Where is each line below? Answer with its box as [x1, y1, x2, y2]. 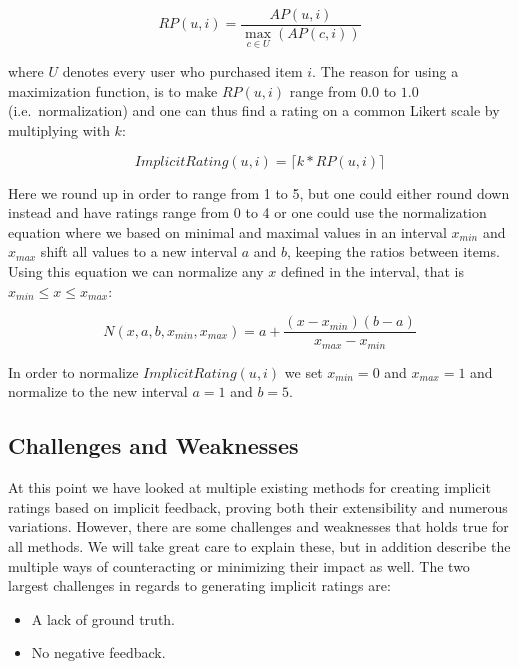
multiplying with [8, 120, 110, 141]
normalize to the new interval [8, 381, 188, 402]
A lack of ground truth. [31, 608, 176, 629]
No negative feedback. [31, 642, 166, 663]
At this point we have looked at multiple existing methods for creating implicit [8, 477, 491, 498]
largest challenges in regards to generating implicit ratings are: [8, 575, 391, 596]
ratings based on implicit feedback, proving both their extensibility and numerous [8, 496, 508, 517]
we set [284, 361, 323, 382]
